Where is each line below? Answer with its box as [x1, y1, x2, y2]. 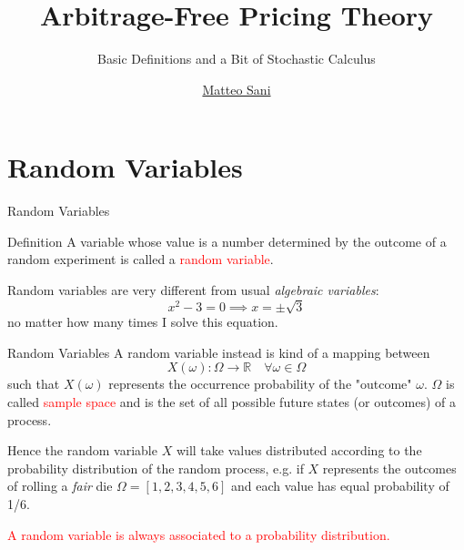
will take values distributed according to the [176, 441, 422, 460]
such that [7, 374, 60, 393]
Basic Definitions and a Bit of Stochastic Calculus [97, 49, 376, 68]
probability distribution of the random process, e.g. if [7, 458, 304, 477]
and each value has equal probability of [231, 476, 449, 495]
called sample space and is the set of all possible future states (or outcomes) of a [7, 392, 457, 411]
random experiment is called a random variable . [7, 250, 274, 269]
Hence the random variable [7, 441, 157, 460]
